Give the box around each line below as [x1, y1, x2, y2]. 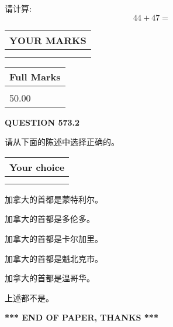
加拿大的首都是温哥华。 [5, 272, 95, 284]
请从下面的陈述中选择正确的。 [5, 136, 119, 148]
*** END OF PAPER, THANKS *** [5, 311, 158, 323]
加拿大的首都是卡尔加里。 [5, 232, 103, 244]
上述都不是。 [5, 291, 54, 304]
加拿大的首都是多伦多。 [5, 213, 95, 225]
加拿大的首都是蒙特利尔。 [5, 193, 103, 205]
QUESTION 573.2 [5, 116, 80, 128]
